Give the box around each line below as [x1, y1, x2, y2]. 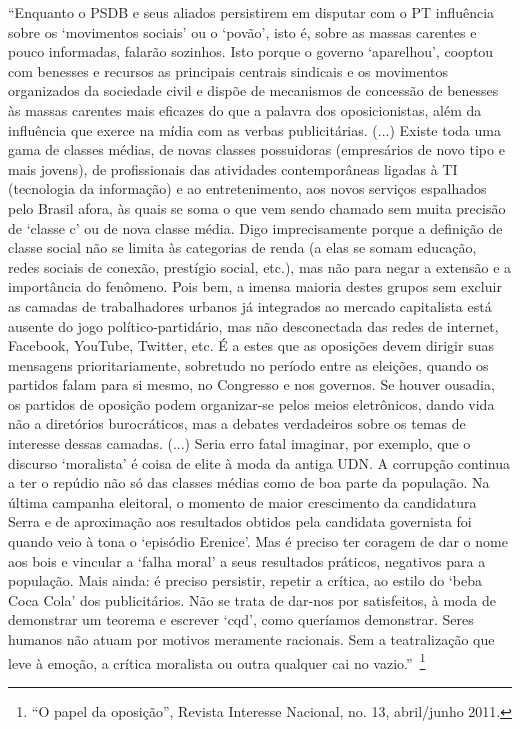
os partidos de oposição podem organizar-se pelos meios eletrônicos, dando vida [8, 393, 495, 414]
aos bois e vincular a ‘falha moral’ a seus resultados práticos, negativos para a [8, 550, 486, 571]
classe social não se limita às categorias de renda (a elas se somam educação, [8, 237, 477, 258]
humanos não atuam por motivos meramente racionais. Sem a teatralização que [8, 629, 495, 649]
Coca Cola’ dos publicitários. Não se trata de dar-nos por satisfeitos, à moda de [8, 589, 496, 610]
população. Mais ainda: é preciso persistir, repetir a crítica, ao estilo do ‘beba [8, 570, 482, 591]
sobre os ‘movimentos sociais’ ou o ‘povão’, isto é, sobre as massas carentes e [8, 21, 477, 42]
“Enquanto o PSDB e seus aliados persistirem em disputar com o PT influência [8, 2, 495, 22]
